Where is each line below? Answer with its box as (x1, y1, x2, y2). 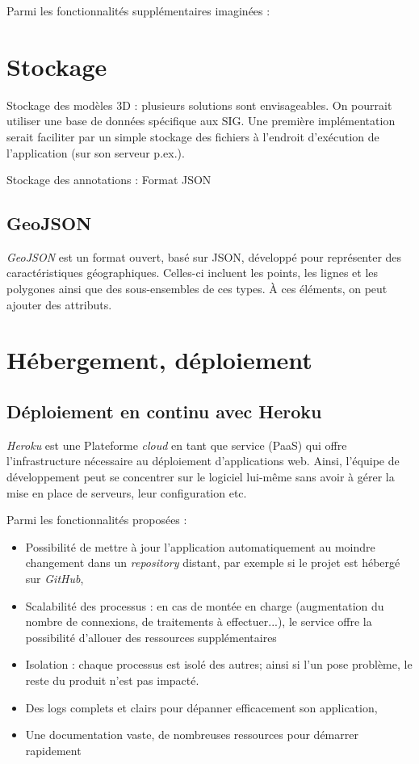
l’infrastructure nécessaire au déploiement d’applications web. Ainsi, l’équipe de (6, 452, 400, 469)
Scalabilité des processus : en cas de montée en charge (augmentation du (25, 597, 384, 614)
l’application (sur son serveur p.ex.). (6, 144, 185, 161)
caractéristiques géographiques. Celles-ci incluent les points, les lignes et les (6, 264, 379, 281)
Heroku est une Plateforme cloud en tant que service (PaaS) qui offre (6, 436, 347, 453)
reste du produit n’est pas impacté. (25, 671, 199, 688)
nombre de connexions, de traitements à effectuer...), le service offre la (25, 613, 372, 630)
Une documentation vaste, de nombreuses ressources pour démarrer (25, 726, 358, 743)
